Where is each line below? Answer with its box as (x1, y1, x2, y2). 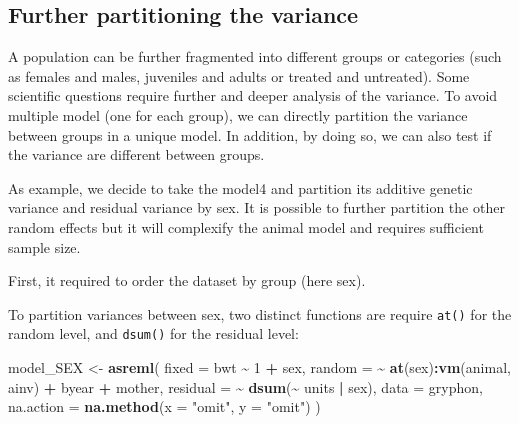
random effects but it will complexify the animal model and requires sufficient (8, 216, 484, 237)
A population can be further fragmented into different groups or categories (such (8, 46, 502, 67)
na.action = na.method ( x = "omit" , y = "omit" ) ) (8, 396, 321, 417)
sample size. (8, 236, 81, 257)
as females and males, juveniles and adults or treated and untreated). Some (8, 65, 470, 86)
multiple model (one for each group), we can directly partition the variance (8, 104, 468, 125)
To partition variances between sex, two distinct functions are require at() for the (8, 303, 512, 324)
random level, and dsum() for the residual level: (8, 323, 299, 344)
